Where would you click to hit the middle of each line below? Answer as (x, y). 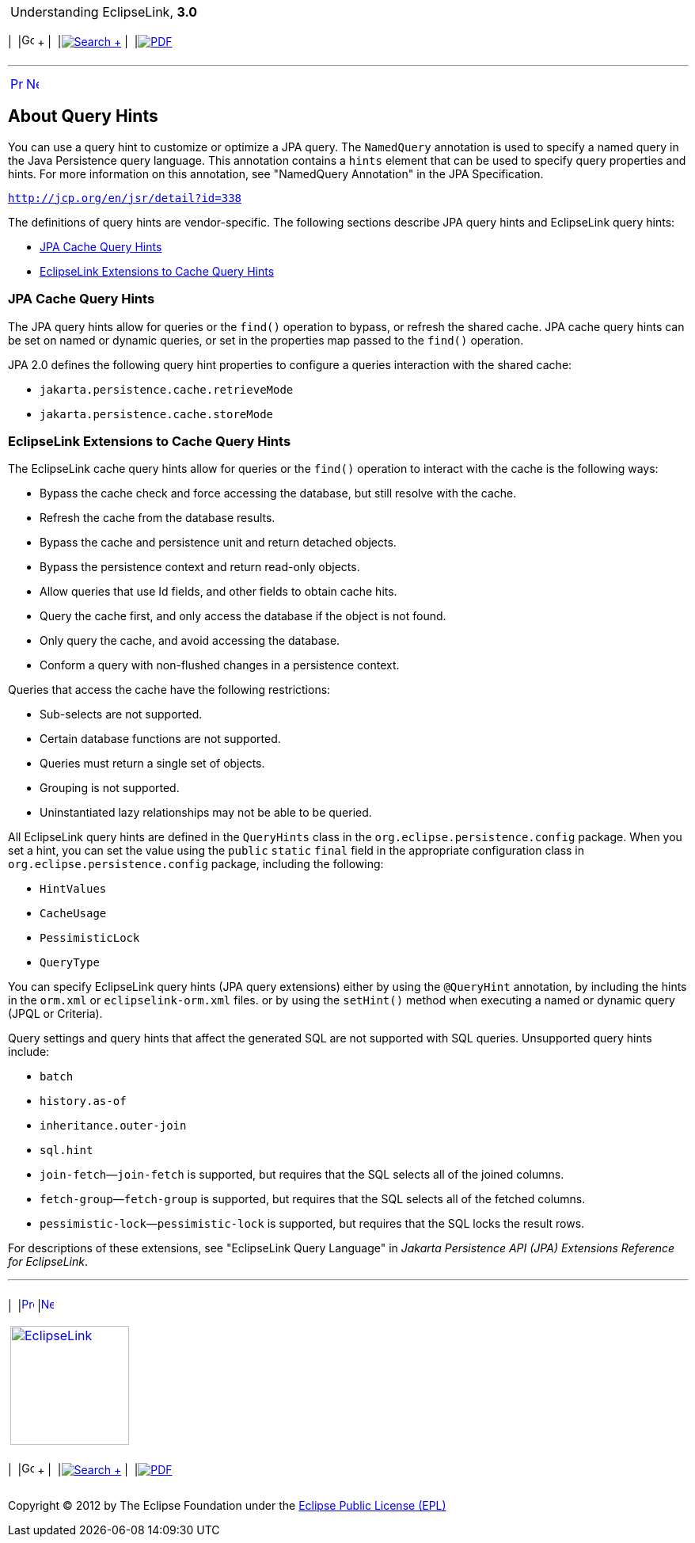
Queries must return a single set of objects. (152, 764)
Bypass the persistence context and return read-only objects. (200, 567)
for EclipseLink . (48, 1262)
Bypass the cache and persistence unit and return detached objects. (218, 543)
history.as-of (83, 1101)
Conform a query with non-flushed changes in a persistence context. (220, 665)
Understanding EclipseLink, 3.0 (104, 12)
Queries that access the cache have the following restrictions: (169, 690)
